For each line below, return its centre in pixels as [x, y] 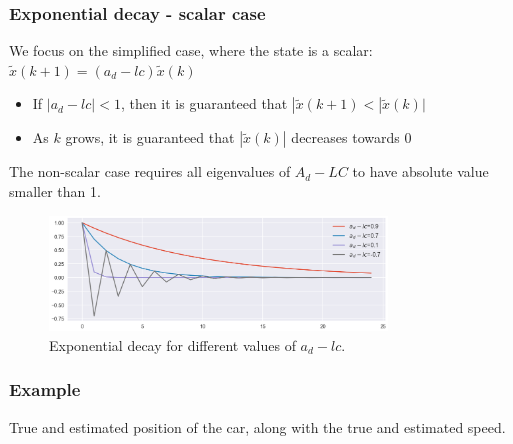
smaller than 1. [55, 191]
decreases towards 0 [351, 137]
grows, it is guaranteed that [150, 137]
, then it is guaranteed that [204, 103]
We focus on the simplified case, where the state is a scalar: [191, 50]
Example [45, 389]
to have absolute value [420, 171]
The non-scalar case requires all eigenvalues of [150, 171]
